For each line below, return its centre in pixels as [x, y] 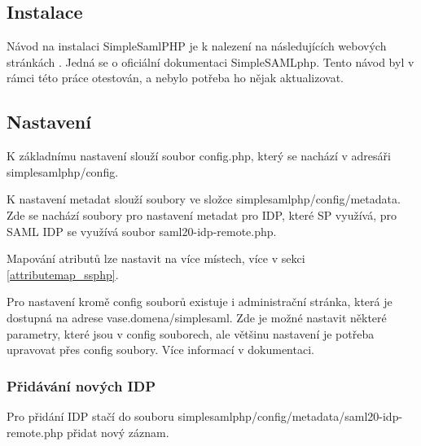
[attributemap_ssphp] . [63, 274]
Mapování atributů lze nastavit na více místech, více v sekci [156, 258]
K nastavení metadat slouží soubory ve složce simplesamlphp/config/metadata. [204, 199]
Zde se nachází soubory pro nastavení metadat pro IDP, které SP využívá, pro [202, 214]
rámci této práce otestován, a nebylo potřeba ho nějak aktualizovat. [175, 78]
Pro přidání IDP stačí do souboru [90, 415]
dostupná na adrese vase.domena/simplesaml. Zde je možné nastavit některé [197, 317]
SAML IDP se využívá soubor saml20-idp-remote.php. [142, 231]
